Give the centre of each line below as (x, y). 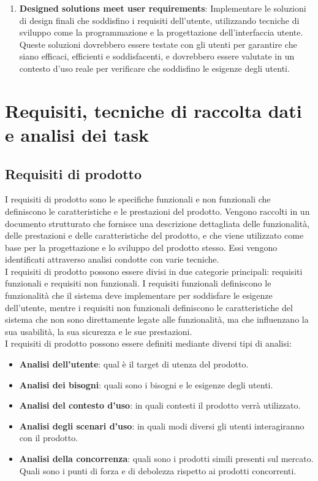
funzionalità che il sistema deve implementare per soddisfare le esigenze (139, 295)
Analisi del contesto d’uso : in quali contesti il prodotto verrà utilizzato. (160, 405)
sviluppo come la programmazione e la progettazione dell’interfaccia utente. (161, 32)
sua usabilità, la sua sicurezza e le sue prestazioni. (99, 331)
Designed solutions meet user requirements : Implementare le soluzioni (163, 8)
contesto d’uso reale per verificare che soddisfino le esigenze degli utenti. (154, 68)
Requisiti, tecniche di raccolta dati (153, 110)
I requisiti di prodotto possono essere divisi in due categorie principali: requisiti (154, 271)
